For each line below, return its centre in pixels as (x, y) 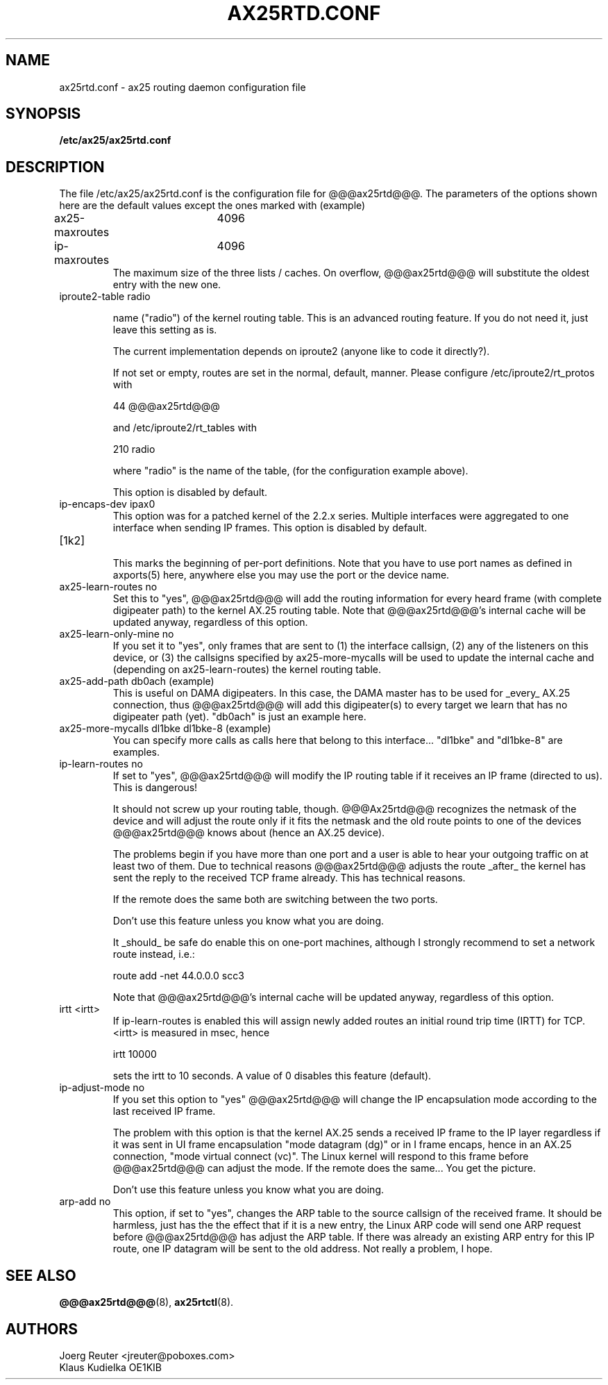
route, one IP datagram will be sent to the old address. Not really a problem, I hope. (303, 1249)
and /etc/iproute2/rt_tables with (185, 428)
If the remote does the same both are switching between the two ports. (275, 899)
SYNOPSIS (43, 114)
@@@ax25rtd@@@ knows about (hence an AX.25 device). (249, 833)
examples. (136, 752)
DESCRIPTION (55, 167)
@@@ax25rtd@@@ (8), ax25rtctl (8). (146, 1302)
